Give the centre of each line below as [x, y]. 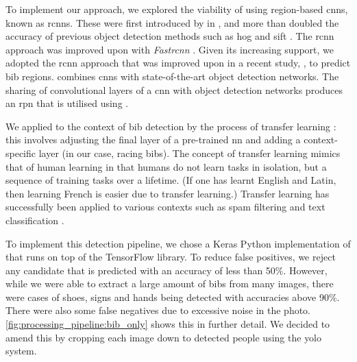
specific [21, 153]
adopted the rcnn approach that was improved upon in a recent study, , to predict [178, 63]
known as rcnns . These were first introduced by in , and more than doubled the [172, 22]
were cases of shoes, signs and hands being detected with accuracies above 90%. [173, 297]
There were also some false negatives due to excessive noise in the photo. [158, 310]
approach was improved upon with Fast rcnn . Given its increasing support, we [170, 49]
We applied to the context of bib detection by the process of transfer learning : [171, 126]
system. [21, 351]
